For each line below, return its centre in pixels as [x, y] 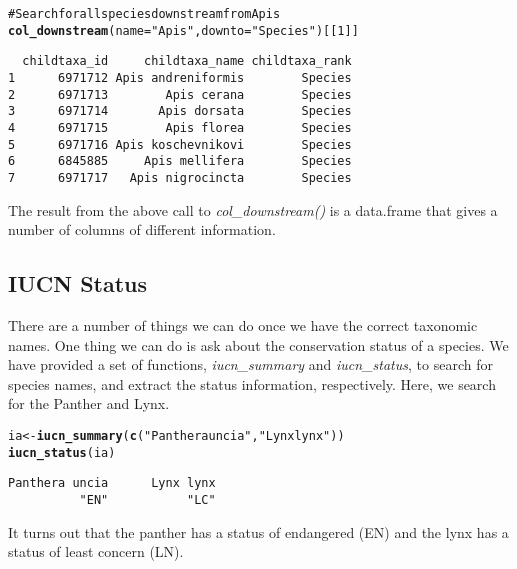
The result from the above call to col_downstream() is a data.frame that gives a [253, 209]
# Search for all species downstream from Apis [144, 14]
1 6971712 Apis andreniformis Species [180, 77]
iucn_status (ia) [62, 452]
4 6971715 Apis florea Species [180, 127]
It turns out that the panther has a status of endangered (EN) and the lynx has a [258, 531]
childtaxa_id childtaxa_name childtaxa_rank [187, 61]
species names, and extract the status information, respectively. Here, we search [252, 383]
